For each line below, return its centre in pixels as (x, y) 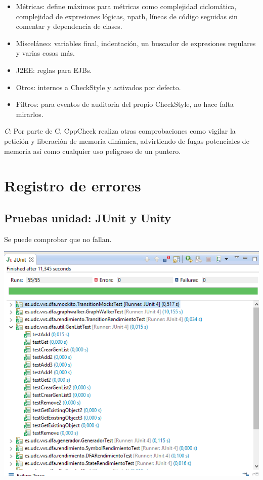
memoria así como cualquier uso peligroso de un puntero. (93, 151)
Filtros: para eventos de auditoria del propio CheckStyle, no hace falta (125, 104)
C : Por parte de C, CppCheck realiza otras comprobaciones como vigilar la (120, 131)
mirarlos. (30, 114)
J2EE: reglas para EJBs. (54, 70)
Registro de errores (73, 186)
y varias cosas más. (45, 53)
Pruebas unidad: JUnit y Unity (88, 217)
